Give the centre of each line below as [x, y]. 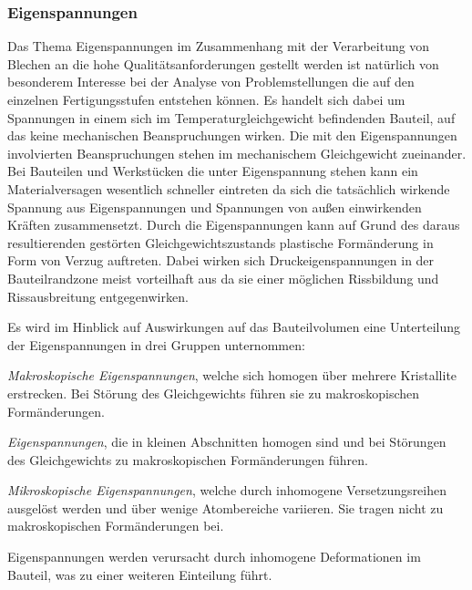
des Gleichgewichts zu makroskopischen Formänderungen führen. [188, 459]
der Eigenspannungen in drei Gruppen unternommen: [156, 344]
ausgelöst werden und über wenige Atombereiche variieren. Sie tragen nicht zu [226, 507]
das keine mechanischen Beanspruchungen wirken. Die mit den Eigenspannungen [232, 135]
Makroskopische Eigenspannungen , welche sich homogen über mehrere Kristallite [232, 375]
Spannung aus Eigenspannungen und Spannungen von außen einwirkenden [215, 207]
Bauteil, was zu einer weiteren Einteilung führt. [140, 574]
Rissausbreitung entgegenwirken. [98, 296]
